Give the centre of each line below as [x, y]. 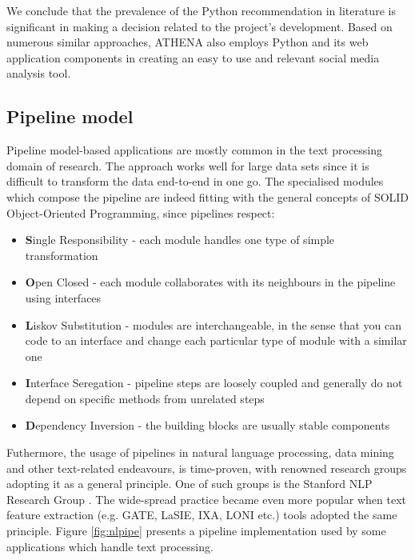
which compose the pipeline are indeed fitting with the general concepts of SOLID [208, 196]
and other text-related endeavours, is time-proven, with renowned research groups [207, 468]
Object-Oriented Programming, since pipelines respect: [141, 212]
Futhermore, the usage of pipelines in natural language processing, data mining [200, 452]
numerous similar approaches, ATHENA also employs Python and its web [188, 42]
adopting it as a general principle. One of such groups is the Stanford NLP [190, 484]
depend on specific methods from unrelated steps [145, 398]
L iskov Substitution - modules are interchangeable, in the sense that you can [213, 324]
